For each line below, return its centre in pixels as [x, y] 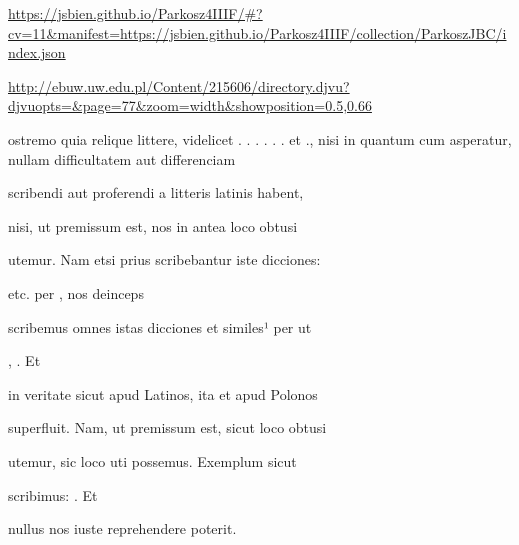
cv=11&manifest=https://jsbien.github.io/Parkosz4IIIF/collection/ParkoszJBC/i [257, 32]
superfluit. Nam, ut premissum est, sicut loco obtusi [167, 427]
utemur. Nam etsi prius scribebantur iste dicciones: [164, 259]
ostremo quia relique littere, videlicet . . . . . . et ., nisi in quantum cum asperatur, [260, 138]
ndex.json [37, 52]
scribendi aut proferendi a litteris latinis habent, [156, 192]
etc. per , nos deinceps [76, 292]
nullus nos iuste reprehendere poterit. [122, 528]
